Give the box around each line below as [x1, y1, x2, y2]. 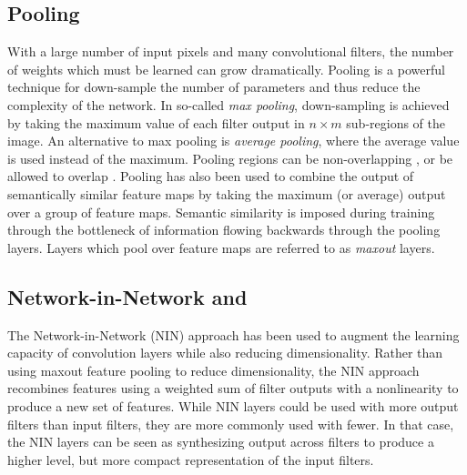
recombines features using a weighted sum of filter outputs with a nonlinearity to [7, 379, 459, 398]
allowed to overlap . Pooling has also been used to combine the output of [7, 167, 414, 186]
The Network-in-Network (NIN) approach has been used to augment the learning [7, 325, 460, 344]
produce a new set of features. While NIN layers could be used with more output [7, 396, 459, 415]
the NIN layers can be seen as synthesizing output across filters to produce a [7, 432, 434, 451]
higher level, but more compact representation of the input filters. [7, 450, 374, 469]
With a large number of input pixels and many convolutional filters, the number [7, 42, 454, 61]
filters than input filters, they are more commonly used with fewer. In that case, [7, 414, 454, 433]
